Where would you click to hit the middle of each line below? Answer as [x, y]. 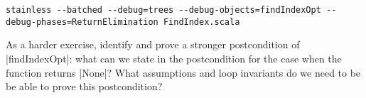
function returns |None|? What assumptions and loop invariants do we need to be [183, 72]
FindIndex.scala [201, 22]
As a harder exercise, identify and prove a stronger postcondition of [153, 44]
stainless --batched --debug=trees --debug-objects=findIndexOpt [163, 10]
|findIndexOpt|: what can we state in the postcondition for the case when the [174, 58]
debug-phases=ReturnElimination [82, 22]
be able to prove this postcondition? [84, 86]
